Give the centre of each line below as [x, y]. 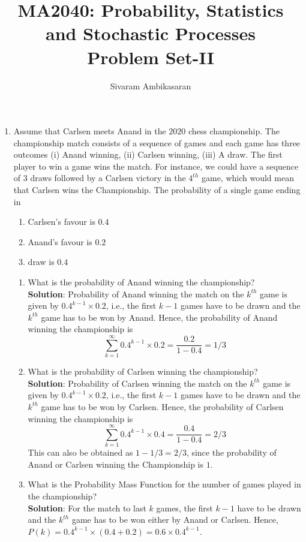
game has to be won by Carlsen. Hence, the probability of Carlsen [162, 406]
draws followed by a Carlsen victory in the [108, 178]
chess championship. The [234, 131]
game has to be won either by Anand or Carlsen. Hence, [175, 520]
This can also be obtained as [80, 452]
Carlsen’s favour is [61, 222]
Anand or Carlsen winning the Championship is [115, 464]
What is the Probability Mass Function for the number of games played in [164, 484]
